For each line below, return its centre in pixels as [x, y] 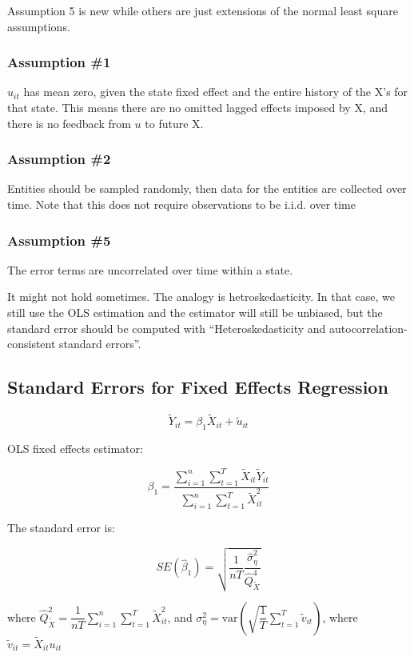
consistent [32, 344]
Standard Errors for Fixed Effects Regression [198, 387]
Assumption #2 [59, 159]
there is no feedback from [69, 123]
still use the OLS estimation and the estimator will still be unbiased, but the [195, 312]
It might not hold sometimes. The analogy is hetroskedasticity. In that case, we [201, 296]
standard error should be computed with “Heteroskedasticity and [167, 328]
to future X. [174, 123]
